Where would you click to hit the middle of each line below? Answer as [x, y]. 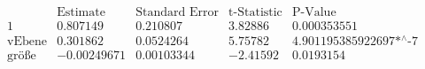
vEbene [27, 42]
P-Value [314, 13]
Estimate [81, 13]
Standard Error [177, 13]
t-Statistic [255, 13]
